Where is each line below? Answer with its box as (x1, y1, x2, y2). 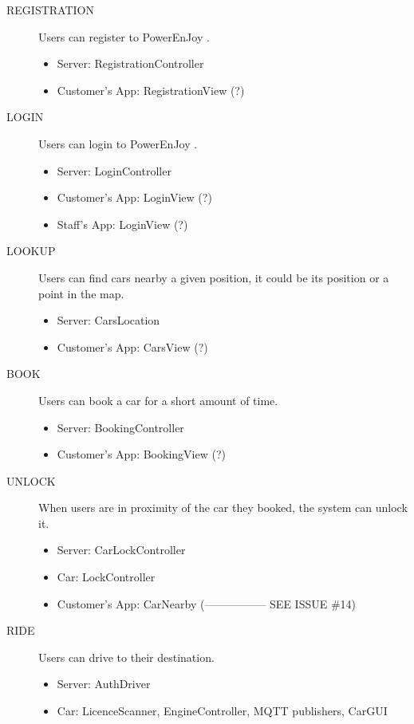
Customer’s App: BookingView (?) (57, 446, 226, 462)
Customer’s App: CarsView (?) (57, 338, 208, 355)
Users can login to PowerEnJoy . (38, 135, 198, 151)
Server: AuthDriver (57, 675, 151, 692)
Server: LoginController (57, 162, 172, 179)
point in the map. (38, 285, 124, 301)
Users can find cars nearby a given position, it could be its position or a (38, 269, 389, 285)
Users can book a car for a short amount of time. (38, 392, 278, 408)
